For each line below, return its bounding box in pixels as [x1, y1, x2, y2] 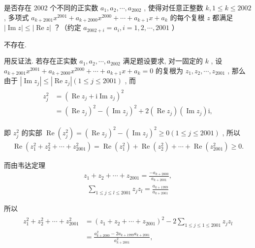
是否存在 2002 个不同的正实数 [4, 2, 98, 12]
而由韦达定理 [4, 159, 45, 170]
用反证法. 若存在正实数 [4, 56, 77, 66]
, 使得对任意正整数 [144, 2, 203, 12]
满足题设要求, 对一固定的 [123, 56, 203, 66]
